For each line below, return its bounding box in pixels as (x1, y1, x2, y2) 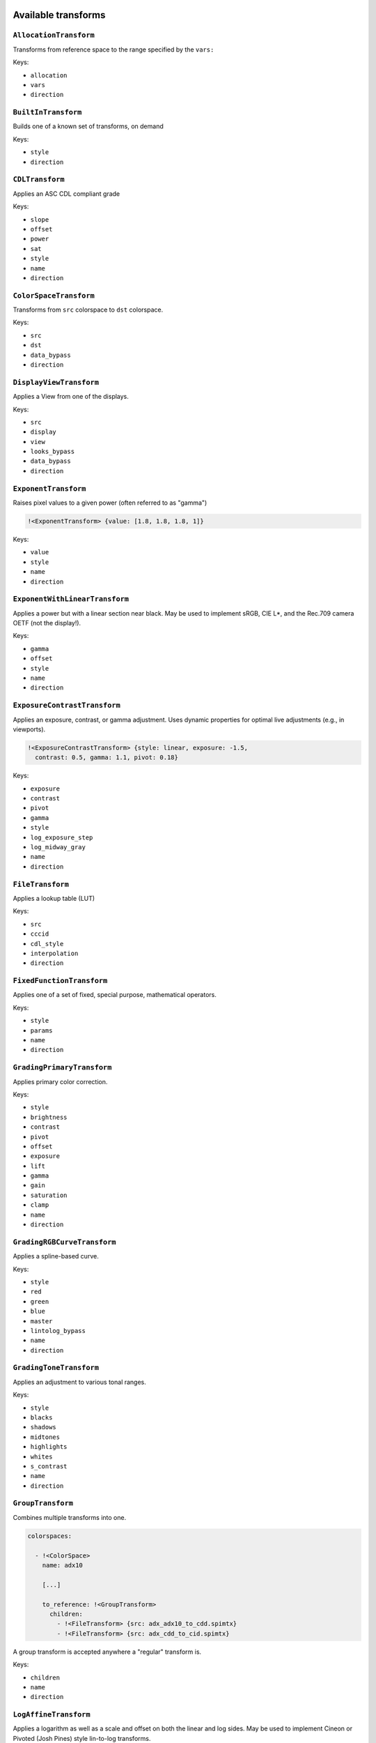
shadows (30, 1423, 57, 1431)
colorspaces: (27, 1532, 72, 1540)
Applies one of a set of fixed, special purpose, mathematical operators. (13, 991, 217, 999)
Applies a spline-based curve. (13, 1252, 99, 1261)
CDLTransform (13, 175, 65, 184)
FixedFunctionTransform (13, 976, 108, 986)
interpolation (30, 949, 79, 957)
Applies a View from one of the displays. (13, 393, 129, 401)
